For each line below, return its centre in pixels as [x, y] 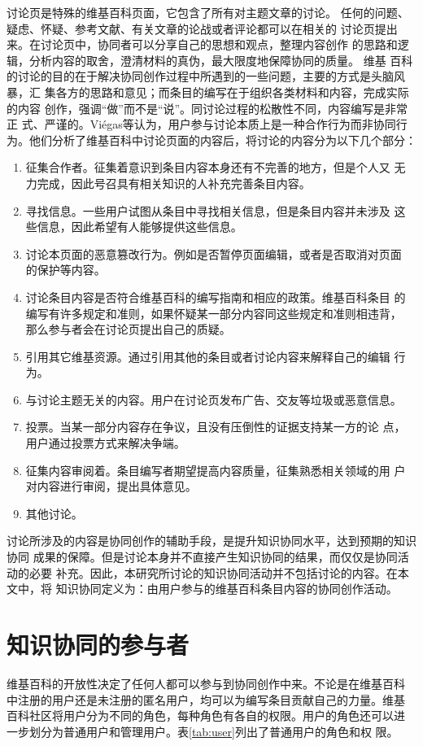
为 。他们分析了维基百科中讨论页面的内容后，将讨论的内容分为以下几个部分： [211, 140]
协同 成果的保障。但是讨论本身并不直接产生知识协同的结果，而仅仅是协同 [202, 557]
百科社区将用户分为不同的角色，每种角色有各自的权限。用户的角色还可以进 [206, 715]
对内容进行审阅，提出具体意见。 [111, 486]
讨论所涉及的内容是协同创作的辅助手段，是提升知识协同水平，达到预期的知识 [211, 541]
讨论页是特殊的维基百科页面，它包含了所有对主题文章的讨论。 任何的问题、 [208, 12]
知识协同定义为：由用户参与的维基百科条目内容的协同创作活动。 [227, 589]
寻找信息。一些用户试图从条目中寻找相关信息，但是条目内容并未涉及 [208, 210]
